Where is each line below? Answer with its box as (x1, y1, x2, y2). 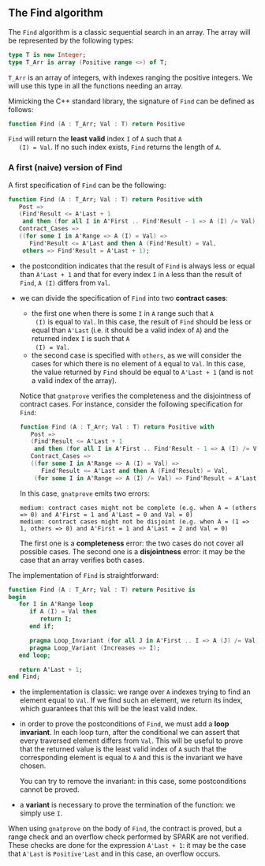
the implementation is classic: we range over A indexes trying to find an (19, 687, 251, 697)
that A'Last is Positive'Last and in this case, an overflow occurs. (8, 849, 221, 859)
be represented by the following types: (8, 36, 134, 45)
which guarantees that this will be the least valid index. (19, 704, 198, 714)
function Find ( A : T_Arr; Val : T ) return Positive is (8, 586, 196, 594)
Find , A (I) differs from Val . (19, 278, 110, 287)
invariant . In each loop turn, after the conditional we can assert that (19, 728, 240, 737)
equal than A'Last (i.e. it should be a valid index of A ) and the (31, 325, 229, 335)
